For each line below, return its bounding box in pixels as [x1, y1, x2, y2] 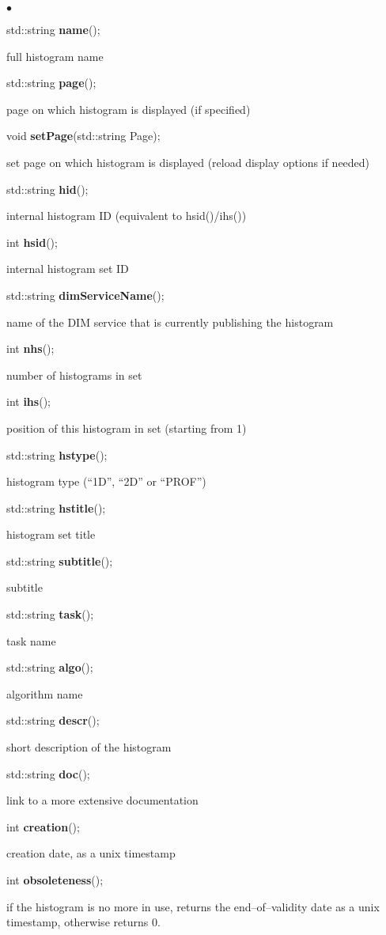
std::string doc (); [6, 765, 90, 782]
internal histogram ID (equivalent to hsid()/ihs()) [6, 207, 247, 224]
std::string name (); [6, 21, 100, 37]
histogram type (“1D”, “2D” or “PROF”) [6, 473, 206, 490]
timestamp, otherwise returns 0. [6, 914, 161, 930]
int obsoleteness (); [6, 872, 104, 888]
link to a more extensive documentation [6, 792, 199, 808]
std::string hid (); [6, 180, 89, 197]
